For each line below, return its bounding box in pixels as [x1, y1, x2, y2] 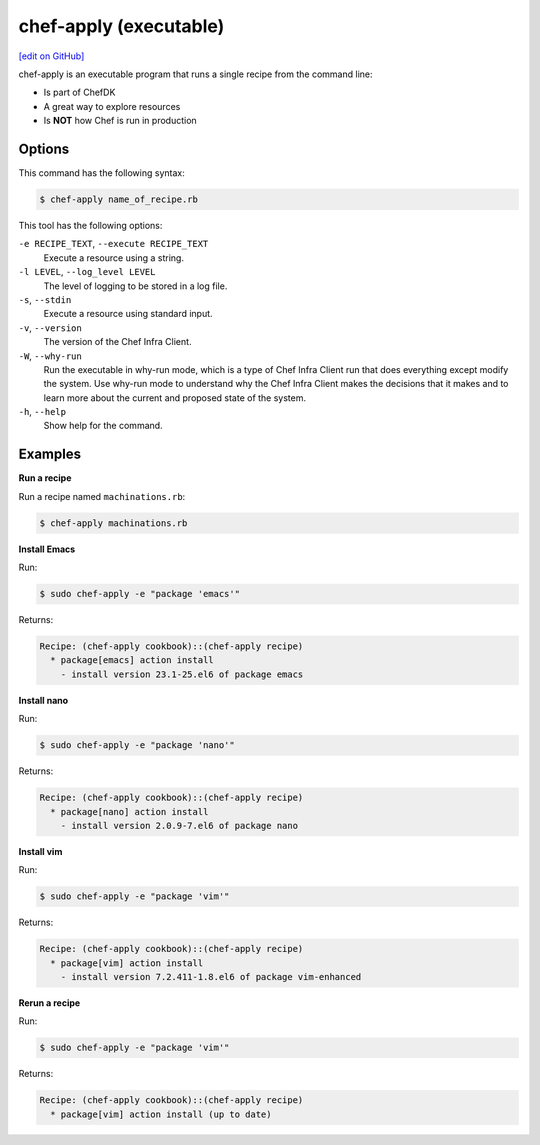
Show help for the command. [43, 420, 164, 432]
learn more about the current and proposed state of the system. [43, 391, 307, 404]
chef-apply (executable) [18, 15, 225, 37]
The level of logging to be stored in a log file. [43, 280, 228, 292]
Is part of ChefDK [43, 86, 116, 99]
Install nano [18, 694, 69, 706]
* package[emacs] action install [50, 655, 214, 666]
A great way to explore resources [43, 100, 181, 112]
